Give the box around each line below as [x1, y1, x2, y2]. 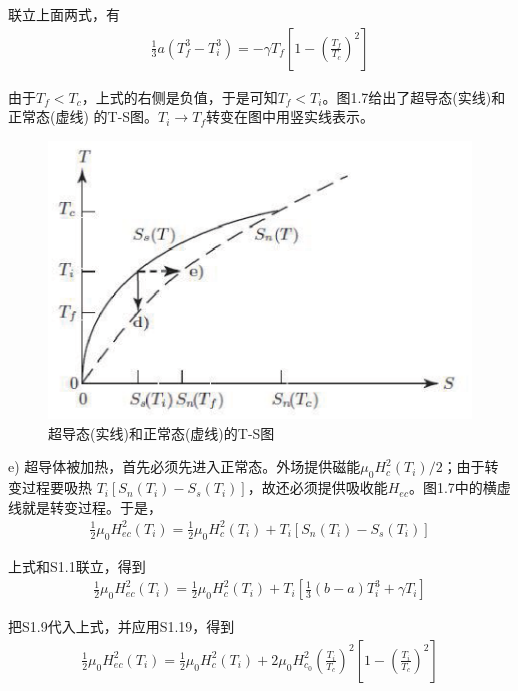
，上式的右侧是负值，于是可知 [81, 86, 278, 107]
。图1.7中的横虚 [408, 477, 511, 498]
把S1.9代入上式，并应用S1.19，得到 [8, 616, 235, 637]
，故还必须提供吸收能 [247, 477, 388, 498]
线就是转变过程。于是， [8, 496, 162, 517]
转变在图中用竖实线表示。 [205, 106, 374, 127]
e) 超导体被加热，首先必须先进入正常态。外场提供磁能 [8, 456, 361, 477]
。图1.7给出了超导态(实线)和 [322, 86, 506, 107]
